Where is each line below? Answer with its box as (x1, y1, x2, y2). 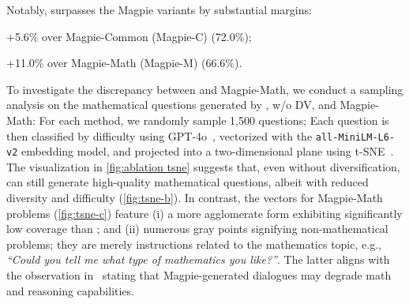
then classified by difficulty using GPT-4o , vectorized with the (6, 127, 313, 144)
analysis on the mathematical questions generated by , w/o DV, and (6, 96, 336, 113)
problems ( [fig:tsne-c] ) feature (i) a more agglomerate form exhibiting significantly (6, 205, 403, 221)
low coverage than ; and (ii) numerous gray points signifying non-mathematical (6, 220, 388, 237)
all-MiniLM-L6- (315, 131, 396, 143)
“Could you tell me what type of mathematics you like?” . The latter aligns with (6, 251, 390, 268)
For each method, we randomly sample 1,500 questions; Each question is (39, 111, 389, 128)
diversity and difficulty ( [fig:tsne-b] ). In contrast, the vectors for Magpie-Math (6, 190, 383, 206)
